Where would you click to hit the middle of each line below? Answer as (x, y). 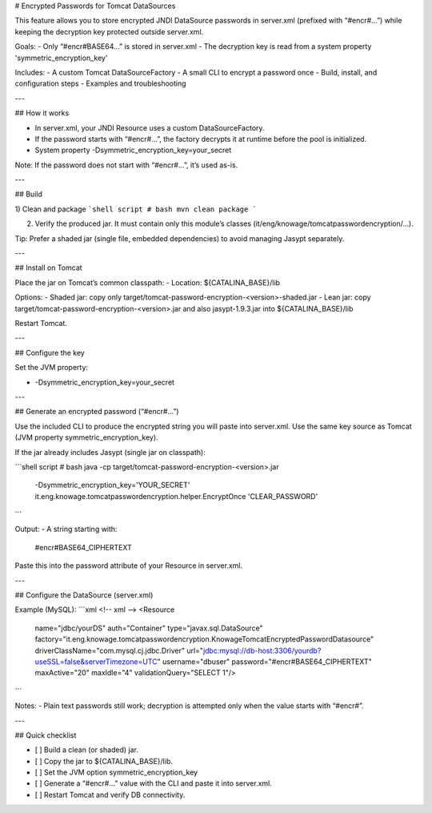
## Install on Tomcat (49, 268)
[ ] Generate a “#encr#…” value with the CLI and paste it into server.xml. (153, 783)
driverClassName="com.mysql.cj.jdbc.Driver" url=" (119, 650)
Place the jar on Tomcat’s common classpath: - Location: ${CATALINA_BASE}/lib (147, 282)
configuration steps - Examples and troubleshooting (101, 83)
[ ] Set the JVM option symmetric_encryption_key (116, 772)
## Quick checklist (46, 735)
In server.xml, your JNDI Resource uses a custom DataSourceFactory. (150, 127)
